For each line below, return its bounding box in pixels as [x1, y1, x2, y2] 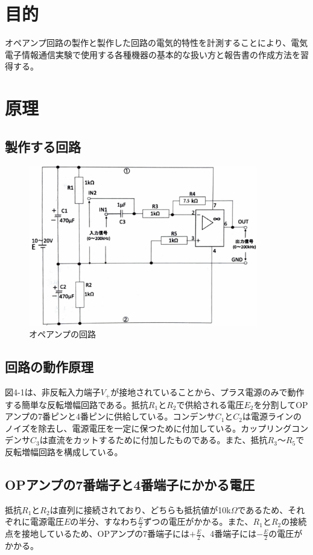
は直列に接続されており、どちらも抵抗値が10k [49, 503, 231, 516]
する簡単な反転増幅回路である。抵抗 [5, 398, 148, 411]
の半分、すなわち [70, 515, 138, 528]
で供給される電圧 [176, 398, 244, 411]
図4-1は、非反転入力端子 [5, 386, 101, 398]
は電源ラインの [242, 410, 302, 423]
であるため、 [237, 503, 288, 516]
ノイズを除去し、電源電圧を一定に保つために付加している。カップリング [5, 421, 292, 434]
